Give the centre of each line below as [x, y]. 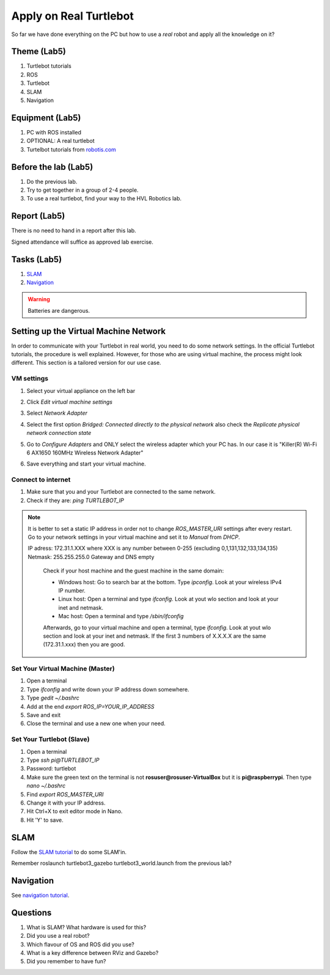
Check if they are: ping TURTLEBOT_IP [75, 500]
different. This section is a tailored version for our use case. [86, 363]
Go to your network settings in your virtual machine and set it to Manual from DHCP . [134, 537]
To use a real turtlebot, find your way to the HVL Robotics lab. [104, 199]
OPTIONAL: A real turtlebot [61, 141]
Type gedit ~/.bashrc [53, 698]
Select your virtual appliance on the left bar [81, 390]
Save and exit [44, 715]
